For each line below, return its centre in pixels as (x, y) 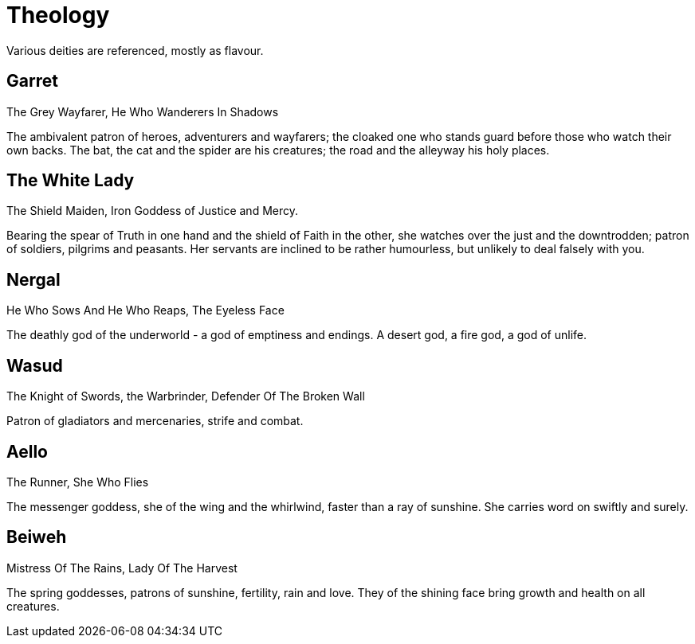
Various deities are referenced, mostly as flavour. (135, 50)
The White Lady (71, 181)
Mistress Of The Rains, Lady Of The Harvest (122, 568)
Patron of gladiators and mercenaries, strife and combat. (155, 421)
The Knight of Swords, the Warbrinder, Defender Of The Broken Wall (186, 396)
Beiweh (37, 537)
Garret (32, 81)
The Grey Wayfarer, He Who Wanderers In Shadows (143, 111)
